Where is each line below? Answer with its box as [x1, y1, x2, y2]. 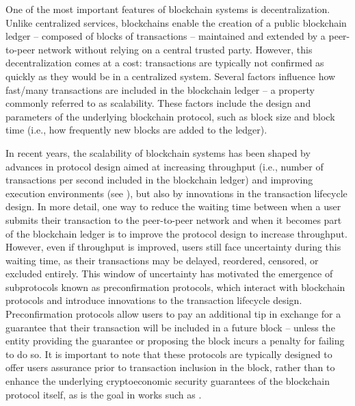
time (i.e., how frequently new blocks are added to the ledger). [5, 123, 267, 137]
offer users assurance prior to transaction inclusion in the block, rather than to [5, 360, 335, 375]
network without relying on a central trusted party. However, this [38, 42, 313, 56]
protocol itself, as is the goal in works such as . [5, 387, 202, 401]
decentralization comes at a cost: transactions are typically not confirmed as [5, 55, 324, 70]
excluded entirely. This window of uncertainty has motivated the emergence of [5, 266, 333, 281]
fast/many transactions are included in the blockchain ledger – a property [5, 82, 315, 97]
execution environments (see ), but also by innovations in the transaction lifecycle [5, 186, 347, 200]
